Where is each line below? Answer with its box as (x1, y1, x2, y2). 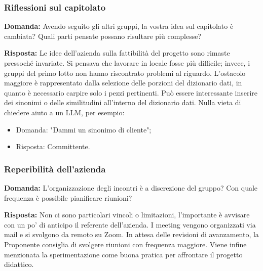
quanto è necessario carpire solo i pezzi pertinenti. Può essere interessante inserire (4, 87, 258, 98)
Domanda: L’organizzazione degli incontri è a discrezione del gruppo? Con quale (4, 182, 258, 193)
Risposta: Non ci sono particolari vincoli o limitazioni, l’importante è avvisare (4, 209, 250, 220)
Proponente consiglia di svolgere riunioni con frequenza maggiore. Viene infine (4, 239, 247, 249)
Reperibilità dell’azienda (4, 162, 106, 175)
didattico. (4, 259, 34, 269)
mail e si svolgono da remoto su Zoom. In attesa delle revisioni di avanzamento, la (4, 229, 259, 240)
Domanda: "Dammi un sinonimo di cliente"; (16, 124, 152, 134)
